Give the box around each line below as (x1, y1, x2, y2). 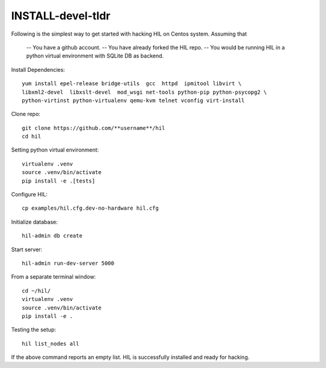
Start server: (11, 245, 42, 253)
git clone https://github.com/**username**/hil (22, 124, 165, 131)
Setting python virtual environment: (11, 146, 99, 153)
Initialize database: (11, 218, 58, 225)
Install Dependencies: (11, 66, 65, 73)
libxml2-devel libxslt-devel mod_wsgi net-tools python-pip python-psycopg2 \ (22, 88, 267, 95)
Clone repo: (11, 111, 40, 118)
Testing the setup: (11, 326, 57, 334)
